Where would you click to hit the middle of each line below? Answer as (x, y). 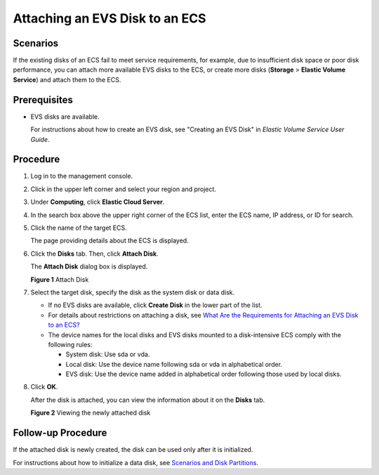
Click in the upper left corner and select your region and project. (124, 189)
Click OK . (44, 387)
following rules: (70, 344)
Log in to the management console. (82, 176)
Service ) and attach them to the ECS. (67, 79)
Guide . (40, 139)
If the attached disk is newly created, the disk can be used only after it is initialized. (133, 450)
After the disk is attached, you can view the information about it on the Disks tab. (148, 400)
